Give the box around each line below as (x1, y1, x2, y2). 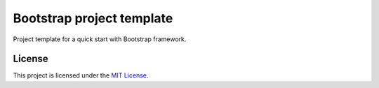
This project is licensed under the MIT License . (13, 71, 149, 80)
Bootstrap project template (13, 10, 173, 26)
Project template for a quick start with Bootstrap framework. (13, 35, 187, 43)
